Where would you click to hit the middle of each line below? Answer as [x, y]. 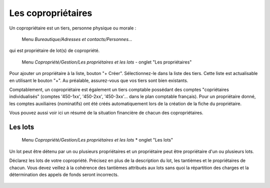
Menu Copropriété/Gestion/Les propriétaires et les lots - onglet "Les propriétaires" [107, 62]
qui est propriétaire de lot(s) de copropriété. [54, 50]
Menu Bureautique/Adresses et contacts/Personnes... [77, 39]
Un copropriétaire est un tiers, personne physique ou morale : [73, 28]
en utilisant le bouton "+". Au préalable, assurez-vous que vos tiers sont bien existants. [99, 80]
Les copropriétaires [51, 13]
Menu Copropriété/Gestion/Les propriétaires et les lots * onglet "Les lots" [97, 140]
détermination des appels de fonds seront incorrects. [64, 174]
